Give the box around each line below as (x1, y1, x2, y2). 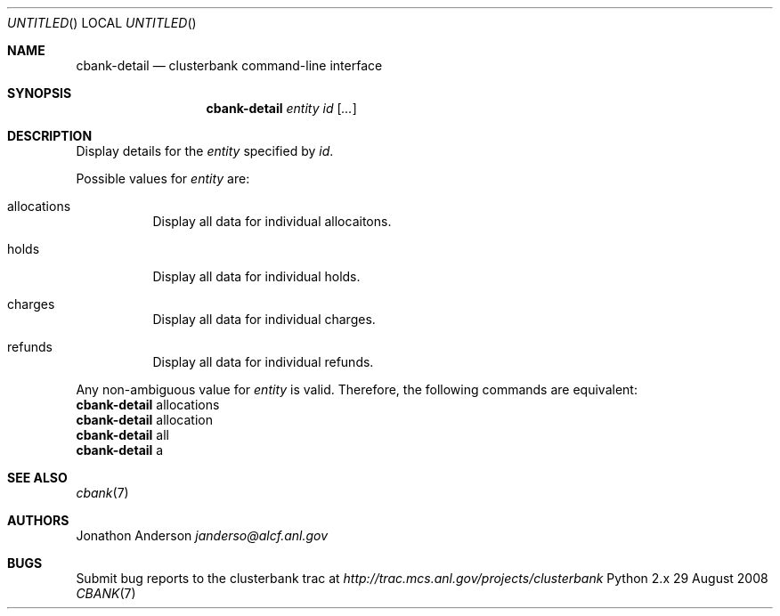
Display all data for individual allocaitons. (152, 214, 392, 229)
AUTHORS (7, 513, 69, 528)
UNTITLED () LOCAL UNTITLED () (7, 15, 197, 30)
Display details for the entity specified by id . (76, 143, 334, 158)
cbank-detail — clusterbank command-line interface (76, 58, 383, 73)
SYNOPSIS (7, 85, 72, 101)
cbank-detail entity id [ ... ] (206, 101, 357, 116)
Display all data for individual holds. (152, 269, 361, 284)
